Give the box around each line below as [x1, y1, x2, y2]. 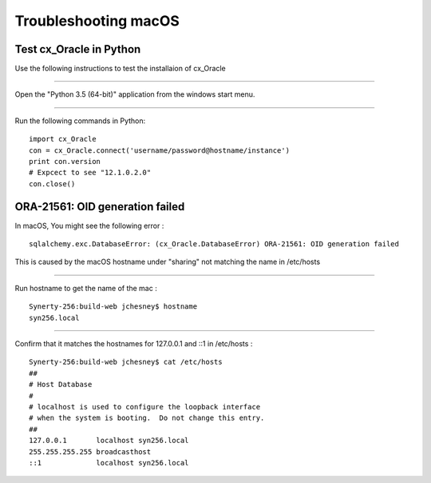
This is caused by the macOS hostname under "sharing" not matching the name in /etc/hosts [14, 257, 321, 267]
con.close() [29, 179, 76, 188]
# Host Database [29, 380, 93, 389]
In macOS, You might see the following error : [14, 221, 164, 230]
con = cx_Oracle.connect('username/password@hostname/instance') [29, 146, 291, 155]
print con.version [29, 157, 101, 166]
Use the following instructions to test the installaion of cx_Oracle [14, 64, 227, 74]
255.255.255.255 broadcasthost [29, 447, 152, 456]
